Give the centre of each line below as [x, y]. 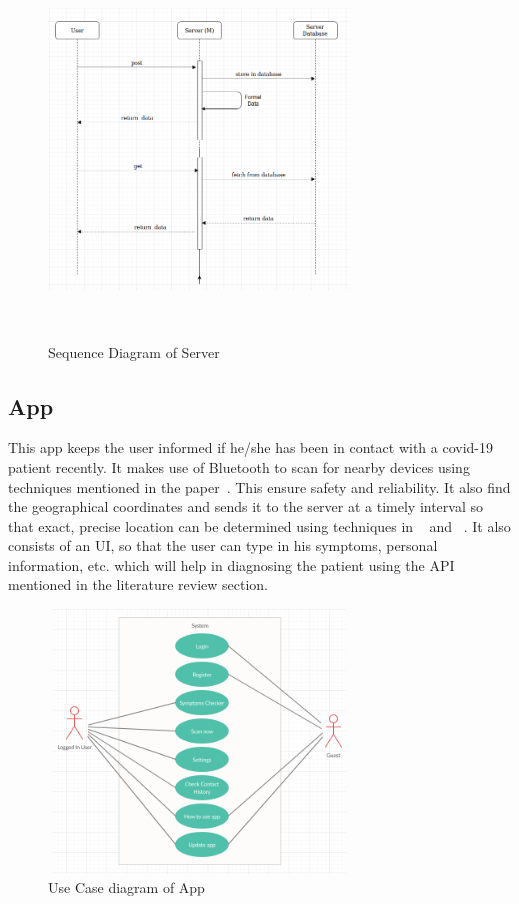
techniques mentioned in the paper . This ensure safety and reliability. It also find [259, 486]
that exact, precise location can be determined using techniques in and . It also [259, 525]
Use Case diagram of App [126, 887]
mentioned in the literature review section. [138, 584]
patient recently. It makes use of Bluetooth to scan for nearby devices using [239, 466]
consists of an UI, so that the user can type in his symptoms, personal [223, 545]
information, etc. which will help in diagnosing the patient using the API [231, 564]
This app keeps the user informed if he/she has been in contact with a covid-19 [250, 447]
